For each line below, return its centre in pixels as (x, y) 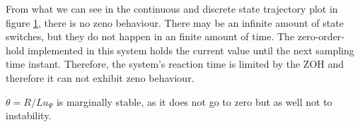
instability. (29, 115)
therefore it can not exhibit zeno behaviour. (100, 77)
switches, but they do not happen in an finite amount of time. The (150, 36)
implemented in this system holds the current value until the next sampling (191, 50)
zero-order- (321, 36)
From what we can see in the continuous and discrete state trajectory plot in (172, 8)
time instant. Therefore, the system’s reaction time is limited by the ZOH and (175, 64)
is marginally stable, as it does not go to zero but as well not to (194, 101)
